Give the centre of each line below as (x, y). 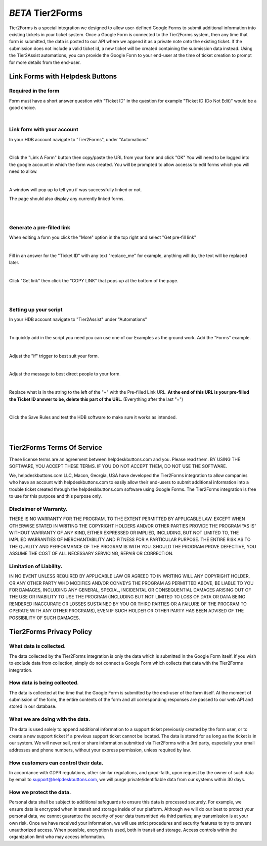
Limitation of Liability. (36, 566)
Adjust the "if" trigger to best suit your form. (54, 356)
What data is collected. (38, 646)
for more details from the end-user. (45, 62)
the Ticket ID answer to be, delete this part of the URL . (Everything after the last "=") (96, 399)
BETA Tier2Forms (46, 13)
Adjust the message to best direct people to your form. (65, 374)
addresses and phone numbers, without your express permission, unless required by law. (100, 750)
